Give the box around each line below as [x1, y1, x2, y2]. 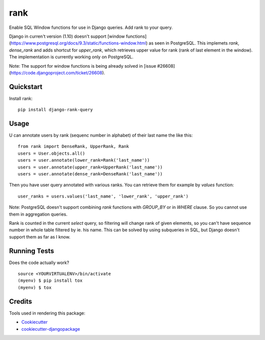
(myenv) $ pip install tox [18, 278, 83, 284]
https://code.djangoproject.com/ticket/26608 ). [10, 70, 106, 75]
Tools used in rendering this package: [9, 310, 85, 316]
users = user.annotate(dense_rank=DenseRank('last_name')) [18, 171, 163, 177]
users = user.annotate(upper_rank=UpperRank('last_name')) [18, 164, 163, 170]
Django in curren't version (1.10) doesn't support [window [9, 33, 125, 39]
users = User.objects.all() [18, 150, 85, 156]
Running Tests [9, 246, 54, 255]
